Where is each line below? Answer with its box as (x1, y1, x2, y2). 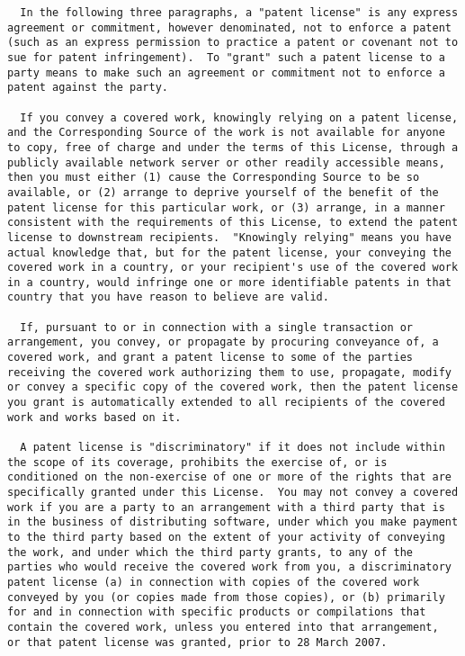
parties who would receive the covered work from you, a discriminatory (7, 561, 452, 574)
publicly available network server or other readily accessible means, (7, 156, 445, 169)
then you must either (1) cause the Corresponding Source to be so (7, 171, 420, 184)
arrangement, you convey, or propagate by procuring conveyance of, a (7, 336, 439, 349)
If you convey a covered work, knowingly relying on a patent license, (20, 111, 459, 124)
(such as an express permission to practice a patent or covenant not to (7, 36, 459, 49)
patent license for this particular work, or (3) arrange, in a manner (7, 201, 445, 214)
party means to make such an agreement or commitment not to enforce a (7, 66, 445, 79)
